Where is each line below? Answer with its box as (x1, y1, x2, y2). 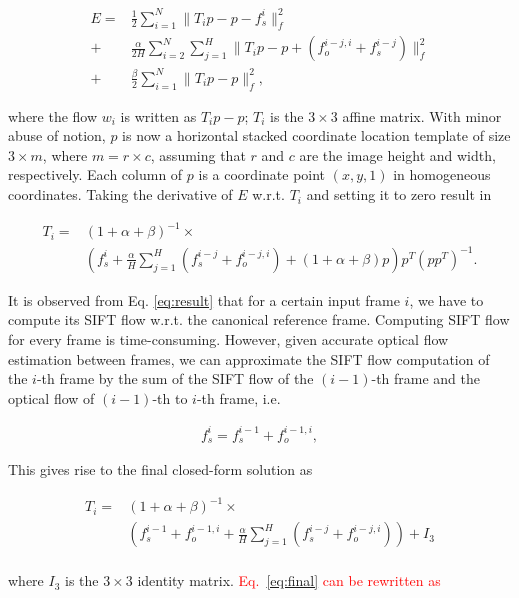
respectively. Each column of (8, 164, 183, 185)
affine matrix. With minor (342, 105, 502, 126)
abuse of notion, (8, 125, 106, 146)
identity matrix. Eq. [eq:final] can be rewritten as (137, 570, 441, 591)
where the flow (8, 105, 98, 126)
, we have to (409, 289, 484, 310)
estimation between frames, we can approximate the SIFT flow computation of (8, 348, 490, 369)
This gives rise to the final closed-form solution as (8, 459, 313, 480)
